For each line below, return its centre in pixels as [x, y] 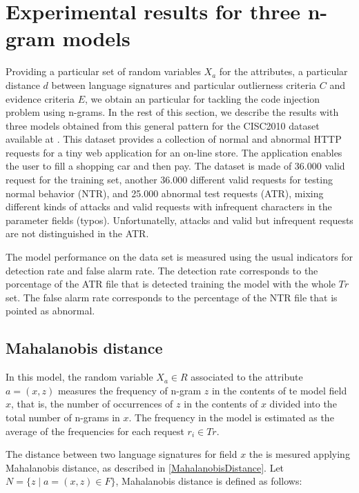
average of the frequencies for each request [95, 431]
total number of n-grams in [63, 417]
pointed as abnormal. [50, 311]
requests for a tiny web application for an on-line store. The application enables [174, 152]
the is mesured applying [299, 454]
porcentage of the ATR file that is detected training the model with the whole [171, 284]
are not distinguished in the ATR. [77, 233]
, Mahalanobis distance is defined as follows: [209, 481]
